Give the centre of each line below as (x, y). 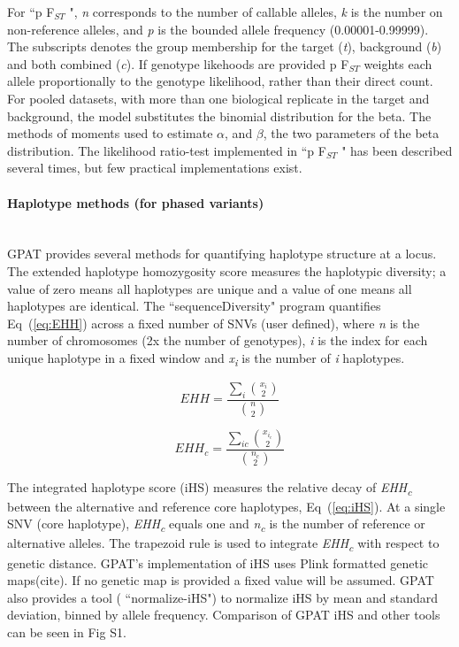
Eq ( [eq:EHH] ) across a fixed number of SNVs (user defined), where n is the (214, 323)
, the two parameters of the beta (351, 133)
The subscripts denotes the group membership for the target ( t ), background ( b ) (225, 46)
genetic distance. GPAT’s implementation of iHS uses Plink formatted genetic (218, 562)
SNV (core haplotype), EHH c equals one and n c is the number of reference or (216, 525)
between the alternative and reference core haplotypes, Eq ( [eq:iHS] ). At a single (226, 506)
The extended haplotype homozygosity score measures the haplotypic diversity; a (227, 270)
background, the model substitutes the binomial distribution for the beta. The (219, 116)
